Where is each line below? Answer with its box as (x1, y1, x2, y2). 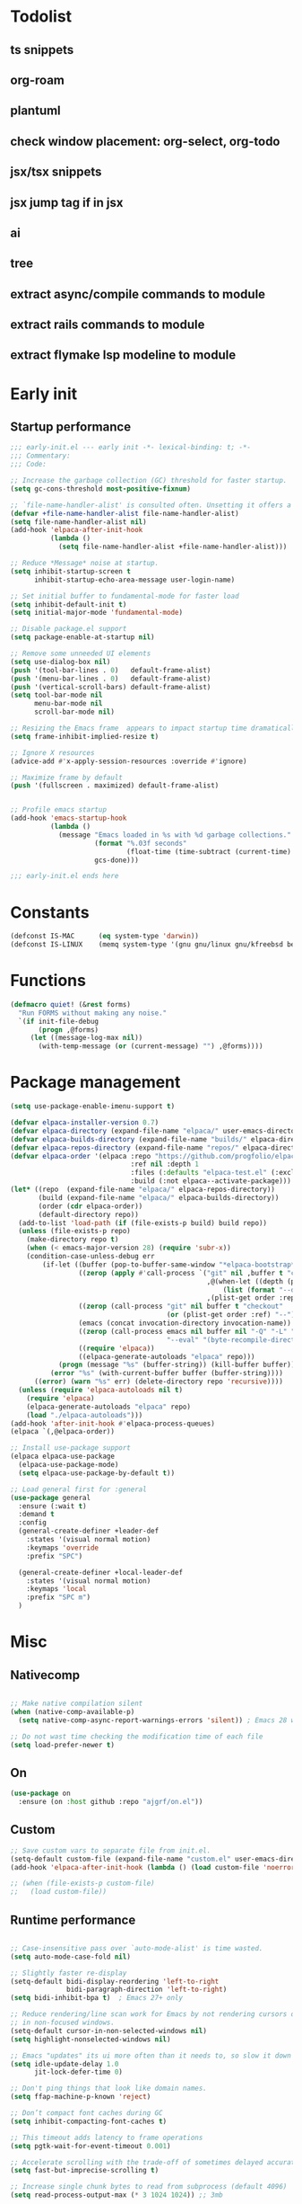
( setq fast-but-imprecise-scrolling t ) (10, 2166, 160, 2175)
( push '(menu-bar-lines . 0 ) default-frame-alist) (10, 674, 211, 683)
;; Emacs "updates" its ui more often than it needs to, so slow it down (10, 2051, 292, 2060)
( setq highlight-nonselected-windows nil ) (10, 2034, 171, 2044)
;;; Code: (10, 460, 47, 469)
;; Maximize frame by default (10, 773, 124, 782)
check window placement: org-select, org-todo (10, 133, 280, 149)
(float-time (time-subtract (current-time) (125, 847, 292, 856)
